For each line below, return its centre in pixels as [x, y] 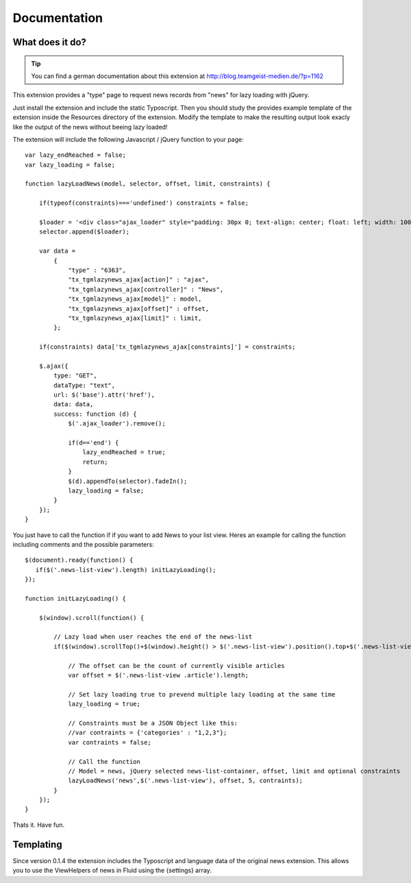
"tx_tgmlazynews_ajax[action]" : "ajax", [138, 280]
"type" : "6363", [97, 270]
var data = [57, 251]
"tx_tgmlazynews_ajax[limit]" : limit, [135, 318]
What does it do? [50, 42]
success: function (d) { [95, 414]
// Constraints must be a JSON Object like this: [153, 723]
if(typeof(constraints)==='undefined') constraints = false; [144, 203]
